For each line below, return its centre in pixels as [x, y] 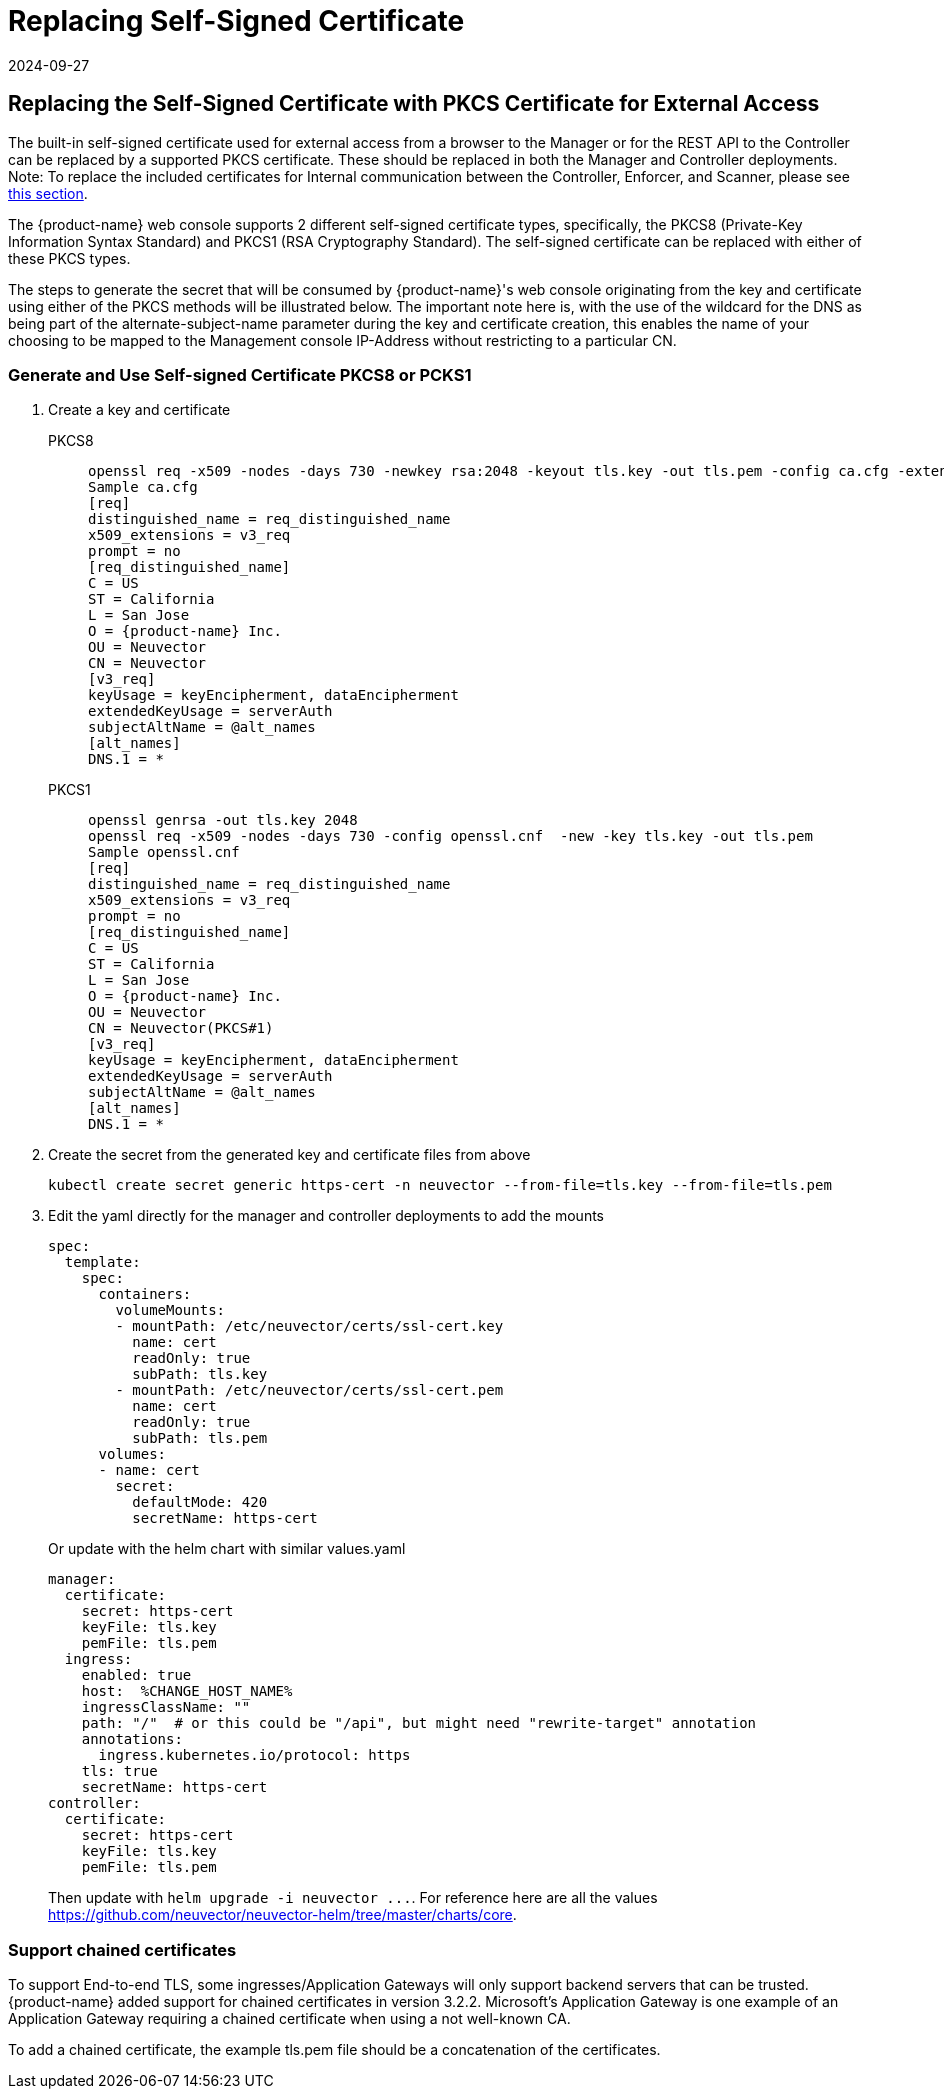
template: [102, 1262]
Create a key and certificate [139, 410]
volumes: [132, 1454]
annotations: [132, 1739]
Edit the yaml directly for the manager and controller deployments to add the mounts [326, 1216]
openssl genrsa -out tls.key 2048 [223, 820]
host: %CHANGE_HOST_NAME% [187, 1691]
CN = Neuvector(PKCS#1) [181, 1028]
